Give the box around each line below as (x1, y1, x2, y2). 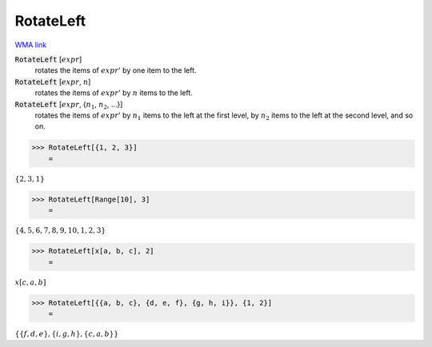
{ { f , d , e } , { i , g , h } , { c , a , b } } (14, 329, 119, 339)
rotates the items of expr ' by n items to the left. (34, 88, 194, 98)
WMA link (14, 40, 47, 50)
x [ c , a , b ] (14, 277, 46, 287)
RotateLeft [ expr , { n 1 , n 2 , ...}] (14, 99, 123, 111)
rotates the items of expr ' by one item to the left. (34, 66, 197, 75)
